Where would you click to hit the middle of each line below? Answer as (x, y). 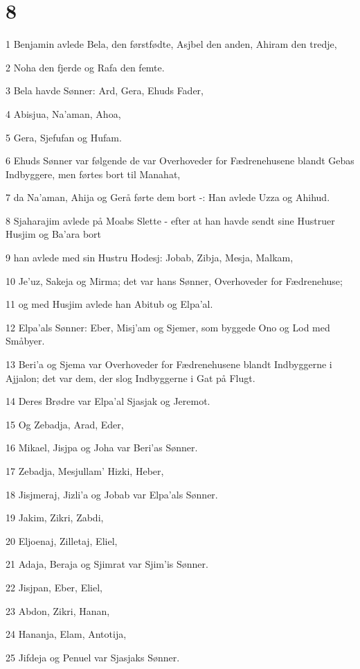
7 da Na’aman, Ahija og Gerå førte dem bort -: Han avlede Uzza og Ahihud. (168, 197)
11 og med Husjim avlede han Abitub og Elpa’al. (109, 304)
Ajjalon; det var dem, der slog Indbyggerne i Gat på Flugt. (130, 377)
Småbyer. (25, 341)
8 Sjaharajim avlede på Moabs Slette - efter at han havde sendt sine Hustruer (170, 220)
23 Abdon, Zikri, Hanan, (58, 610)
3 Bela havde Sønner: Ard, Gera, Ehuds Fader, (105, 90)
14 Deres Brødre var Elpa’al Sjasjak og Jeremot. (108, 401)
